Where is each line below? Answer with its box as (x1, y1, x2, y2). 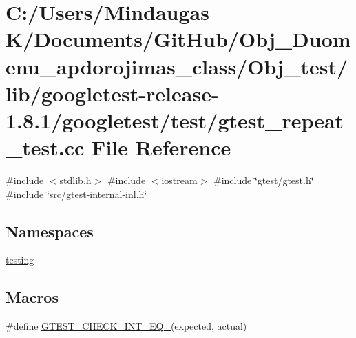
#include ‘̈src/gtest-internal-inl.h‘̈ (6, 186, 147, 201)
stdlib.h (59, 173, 92, 188)
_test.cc (6, 133, 85, 161)
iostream (161, 173, 198, 188)
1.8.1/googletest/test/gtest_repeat (6, 106, 344, 134)
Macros (6, 286, 59, 308)
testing (6, 252, 34, 267)
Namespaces (6, 220, 94, 241)
